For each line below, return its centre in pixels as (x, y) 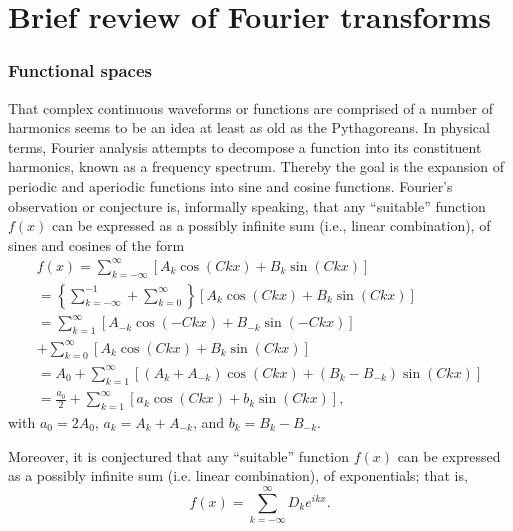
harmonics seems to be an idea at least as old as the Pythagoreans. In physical (249, 127)
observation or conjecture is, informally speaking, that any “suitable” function (247, 205)
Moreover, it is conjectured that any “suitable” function (178, 455)
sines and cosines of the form (96, 244)
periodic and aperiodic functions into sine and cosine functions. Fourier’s (230, 185)
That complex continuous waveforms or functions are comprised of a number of (251, 107)
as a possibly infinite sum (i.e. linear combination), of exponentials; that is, (238, 475)
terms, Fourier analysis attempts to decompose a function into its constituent (245, 146)
